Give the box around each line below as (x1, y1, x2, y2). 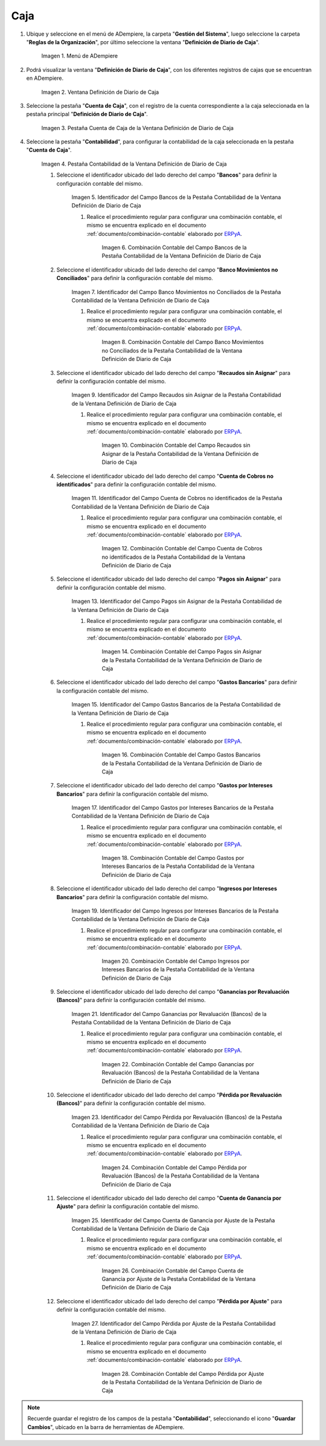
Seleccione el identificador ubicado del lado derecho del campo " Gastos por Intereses (56, 782, 273, 789)
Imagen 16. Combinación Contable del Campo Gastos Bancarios (101, 751, 261, 758)
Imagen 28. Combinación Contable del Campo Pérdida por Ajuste (101, 1370, 264, 1377)
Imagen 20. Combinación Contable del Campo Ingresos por (101, 957, 250, 965)
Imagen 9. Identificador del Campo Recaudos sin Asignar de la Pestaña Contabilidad (71, 391, 281, 399)
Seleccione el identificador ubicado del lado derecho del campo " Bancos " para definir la (56, 171, 277, 178)
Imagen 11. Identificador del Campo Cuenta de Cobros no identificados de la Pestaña (71, 495, 283, 502)
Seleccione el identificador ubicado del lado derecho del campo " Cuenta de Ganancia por (56, 1194, 282, 1202)
